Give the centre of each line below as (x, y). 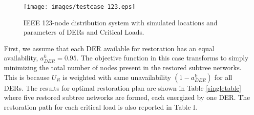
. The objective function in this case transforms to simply (162, 58)
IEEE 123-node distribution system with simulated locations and (121, 22)
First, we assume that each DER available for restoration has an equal (109, 48)
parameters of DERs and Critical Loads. (84, 32)
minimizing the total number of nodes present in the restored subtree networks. (123, 67)
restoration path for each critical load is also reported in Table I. (101, 106)
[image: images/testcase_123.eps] (80, 7)
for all (223, 77)
